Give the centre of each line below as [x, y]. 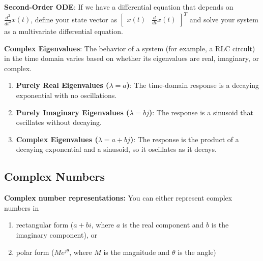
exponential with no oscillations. [66, 95]
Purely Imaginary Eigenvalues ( [73, 112]
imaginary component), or [56, 235]
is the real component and [163, 225]
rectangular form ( [45, 225]
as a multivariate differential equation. [64, 31]
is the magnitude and [137, 252]
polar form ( [35, 252]
